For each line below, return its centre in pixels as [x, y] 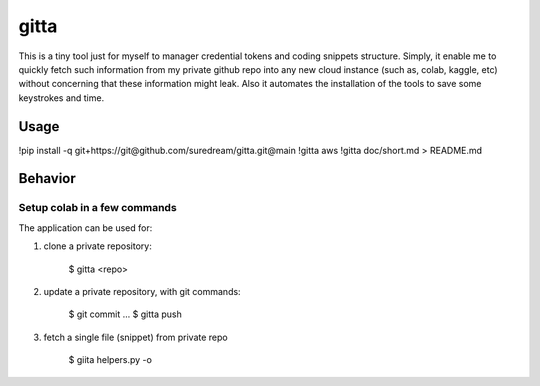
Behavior [47, 178]
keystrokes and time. [61, 97]
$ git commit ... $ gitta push [125, 314]
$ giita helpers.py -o [110, 360]
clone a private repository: [97, 246]
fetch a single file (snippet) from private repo [136, 337]
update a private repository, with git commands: [142, 291]
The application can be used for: [85, 227]
